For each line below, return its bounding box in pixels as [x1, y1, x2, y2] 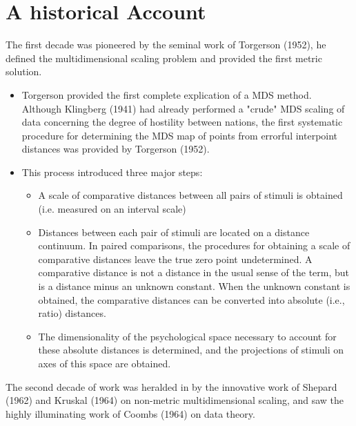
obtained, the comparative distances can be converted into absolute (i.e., [38, 292, 345, 307]
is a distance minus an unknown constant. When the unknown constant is [38, 279, 350, 293]
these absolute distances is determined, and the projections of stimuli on [38, 342, 344, 357]
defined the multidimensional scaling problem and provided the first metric [6, 50, 322, 65]
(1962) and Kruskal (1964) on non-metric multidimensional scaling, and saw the [6, 393, 344, 407]
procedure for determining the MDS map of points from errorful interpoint [21, 128, 338, 142]
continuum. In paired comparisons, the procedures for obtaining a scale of [38, 238, 350, 253]
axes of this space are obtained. [38, 356, 171, 370]
